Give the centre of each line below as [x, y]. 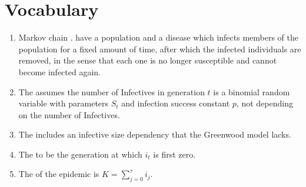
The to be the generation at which [80, 154]
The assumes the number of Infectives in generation [112, 91]
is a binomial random [252, 91]
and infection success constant [176, 103]
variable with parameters [64, 103]
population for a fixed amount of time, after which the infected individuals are [160, 49]
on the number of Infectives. [69, 114]
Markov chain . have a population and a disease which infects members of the [158, 37]
